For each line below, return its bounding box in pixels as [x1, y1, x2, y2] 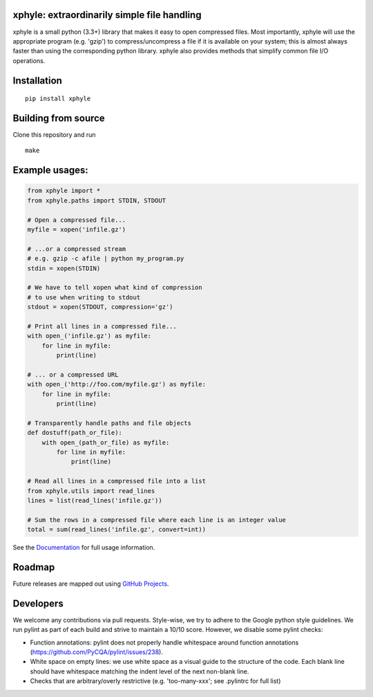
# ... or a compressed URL [27, 371, 119, 378]
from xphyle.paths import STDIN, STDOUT [27, 196, 166, 204]
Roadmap [12, 561, 55, 573]
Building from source [12, 112, 105, 124]
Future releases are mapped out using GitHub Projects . [12, 579, 169, 588]
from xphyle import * [27, 187, 101, 195]
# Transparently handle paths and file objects [27, 419, 191, 427]
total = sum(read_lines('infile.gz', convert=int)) [27, 526, 207, 534]
